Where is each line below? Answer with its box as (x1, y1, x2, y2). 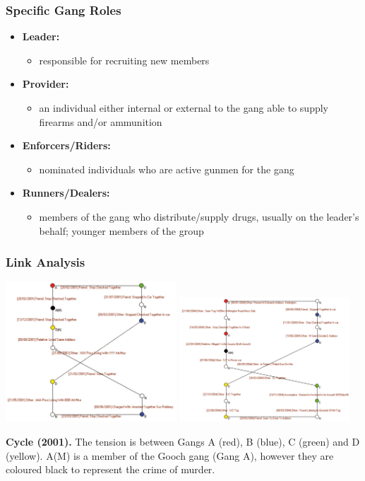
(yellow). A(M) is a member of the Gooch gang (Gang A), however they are (6, 448, 334, 463)
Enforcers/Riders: (22, 138, 111, 153)
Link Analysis (6, 253, 85, 271)
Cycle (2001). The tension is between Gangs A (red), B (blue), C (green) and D (6, 434, 360, 448)
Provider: (22, 76, 69, 91)
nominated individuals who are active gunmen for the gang (39, 161, 294, 176)
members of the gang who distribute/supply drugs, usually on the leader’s (39, 209, 359, 224)
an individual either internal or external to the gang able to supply (39, 100, 328, 115)
